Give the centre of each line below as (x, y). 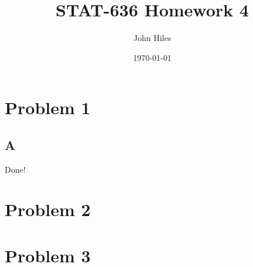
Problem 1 (48, 107)
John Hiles (152, 38)
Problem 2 (48, 209)
